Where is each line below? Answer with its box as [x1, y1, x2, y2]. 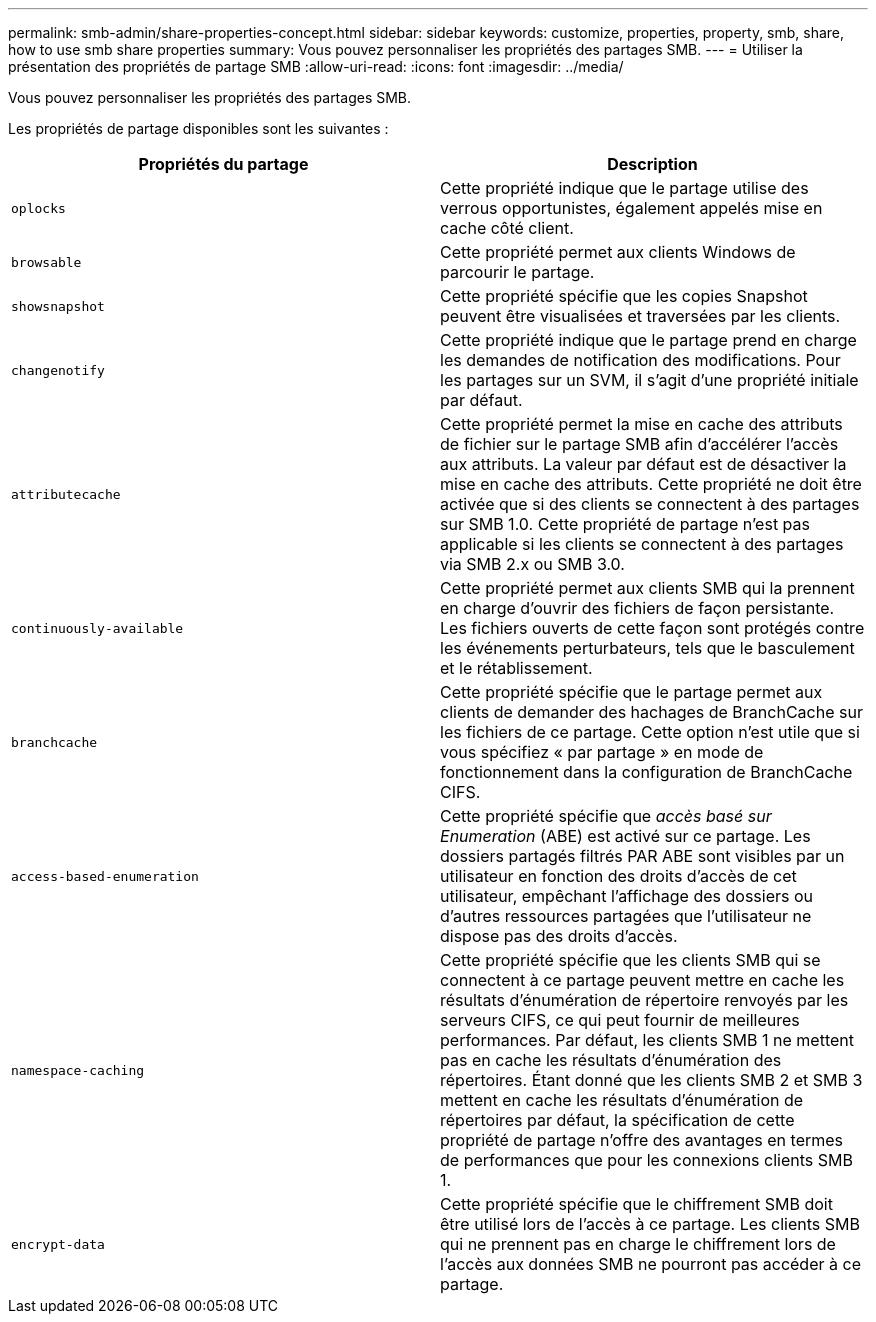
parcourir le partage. [440, 262, 595, 282]
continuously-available [11, 620, 184, 636]
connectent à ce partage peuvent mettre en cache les [440, 970, 845, 990]
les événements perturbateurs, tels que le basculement [440, 638, 855, 658]
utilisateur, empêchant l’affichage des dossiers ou [440, 886, 814, 906]
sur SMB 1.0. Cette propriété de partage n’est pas [440, 514, 810, 534]
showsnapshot [11, 298, 105, 314]
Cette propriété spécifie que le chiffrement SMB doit [440, 1194, 833, 1214]
